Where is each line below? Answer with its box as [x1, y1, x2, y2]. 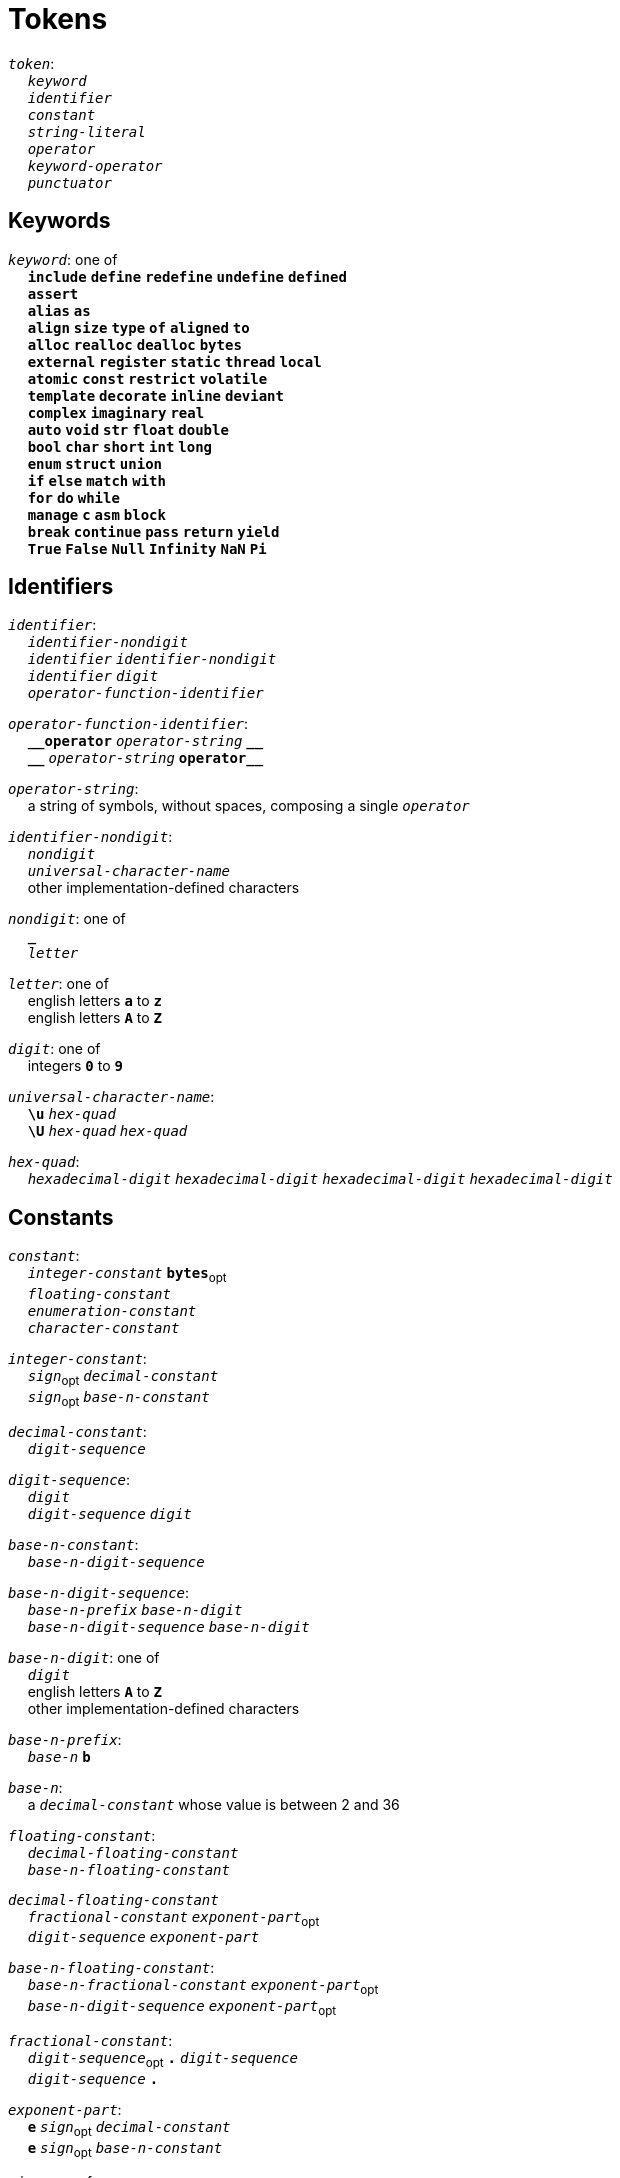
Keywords [8, 208, 111, 234]
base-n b [27, 1748, 91, 1765]
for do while [27, 489, 120, 506]
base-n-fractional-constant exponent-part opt [27, 1977, 379, 1998]
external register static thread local [27, 353, 322, 370]
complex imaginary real [27, 404, 205, 421]
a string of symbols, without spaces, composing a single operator [27, 797, 470, 815]
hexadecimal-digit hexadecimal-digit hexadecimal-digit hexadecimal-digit [27, 1171, 613, 1188]
